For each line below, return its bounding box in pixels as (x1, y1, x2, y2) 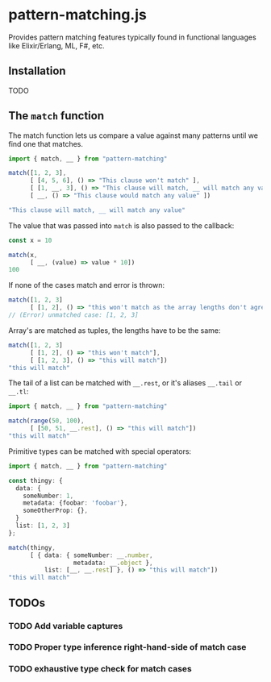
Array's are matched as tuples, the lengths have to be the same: (8, 325, 221, 335)
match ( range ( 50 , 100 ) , (8, 417, 85, 425)
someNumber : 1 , (23, 492, 74, 500)
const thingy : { (8, 476, 63, 484)
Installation (8, 64, 66, 78)
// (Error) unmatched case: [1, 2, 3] (8, 311, 139, 319)
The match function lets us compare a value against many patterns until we (8, 131, 258, 140)
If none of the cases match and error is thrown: (8, 281, 165, 290)
